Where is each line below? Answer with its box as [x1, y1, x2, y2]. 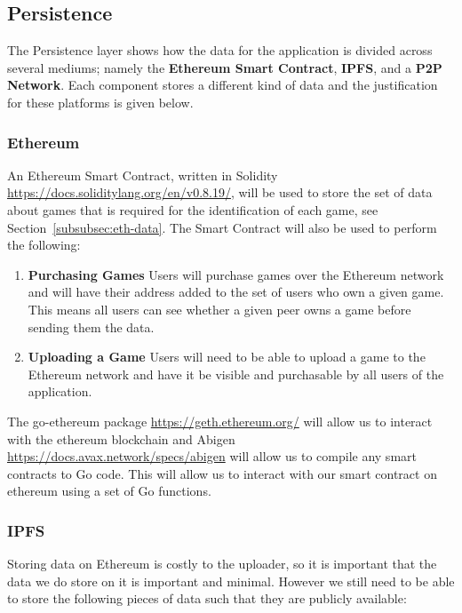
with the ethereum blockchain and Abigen [7, 429, 235, 448]
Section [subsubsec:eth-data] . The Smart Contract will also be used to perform [7, 218, 437, 236]
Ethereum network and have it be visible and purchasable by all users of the [28, 364, 444, 383]
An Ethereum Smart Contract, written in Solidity [7, 165, 278, 184]
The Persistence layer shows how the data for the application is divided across [7, 41, 433, 60]
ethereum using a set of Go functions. [7, 482, 211, 500]
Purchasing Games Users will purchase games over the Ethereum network [28, 265, 444, 283]
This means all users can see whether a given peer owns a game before [28, 299, 411, 318]
